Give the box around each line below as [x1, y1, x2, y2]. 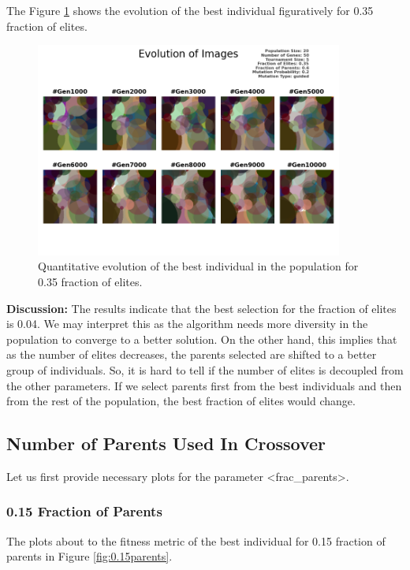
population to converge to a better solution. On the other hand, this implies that [6, 330, 397, 347]
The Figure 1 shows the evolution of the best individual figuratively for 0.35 [6, 2, 374, 18]
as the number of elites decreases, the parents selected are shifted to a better [6, 346, 377, 363]
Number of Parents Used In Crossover [6, 431, 326, 456]
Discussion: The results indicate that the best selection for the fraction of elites [6, 300, 397, 316]
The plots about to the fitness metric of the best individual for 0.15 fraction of [6, 532, 386, 549]
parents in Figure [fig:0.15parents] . [6, 548, 173, 564]
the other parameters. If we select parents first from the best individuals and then [6, 377, 402, 393]
